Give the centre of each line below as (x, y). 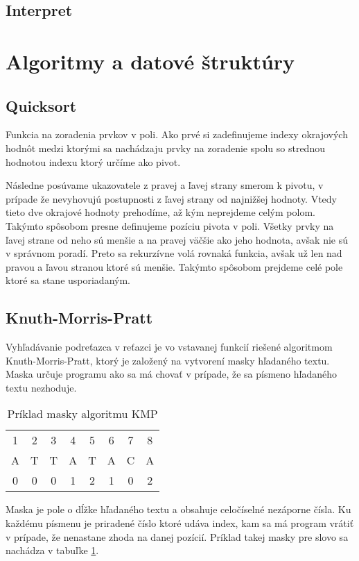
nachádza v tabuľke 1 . (52, 550)
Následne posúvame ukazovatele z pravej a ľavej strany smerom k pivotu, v (165, 185)
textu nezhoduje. (41, 387)
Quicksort (41, 105)
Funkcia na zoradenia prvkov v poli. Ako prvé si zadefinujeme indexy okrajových (177, 134)
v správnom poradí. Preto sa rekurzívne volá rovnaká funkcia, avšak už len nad (174, 253)
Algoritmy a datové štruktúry (150, 61)
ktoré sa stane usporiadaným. (68, 280)
